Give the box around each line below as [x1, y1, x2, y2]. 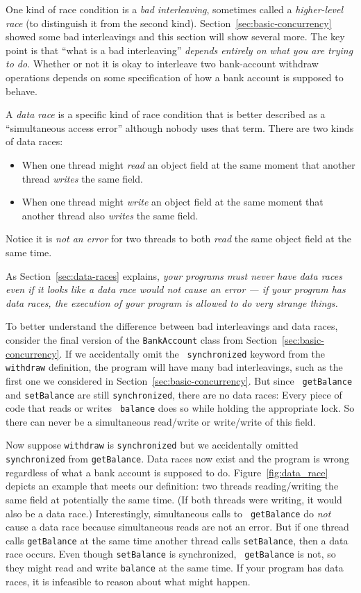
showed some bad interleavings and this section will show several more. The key [6, 29, 345, 44]
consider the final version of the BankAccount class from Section [6, 332, 278, 346]
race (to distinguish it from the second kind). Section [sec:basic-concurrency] [6, 15, 332, 30]
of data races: [6, 134, 63, 149]
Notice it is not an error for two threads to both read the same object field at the [6, 231, 351, 246]
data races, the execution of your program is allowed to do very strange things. [6, 295, 338, 310]
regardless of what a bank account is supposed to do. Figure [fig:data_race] [6, 465, 328, 479]
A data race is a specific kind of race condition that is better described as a [6, 107, 326, 122]
